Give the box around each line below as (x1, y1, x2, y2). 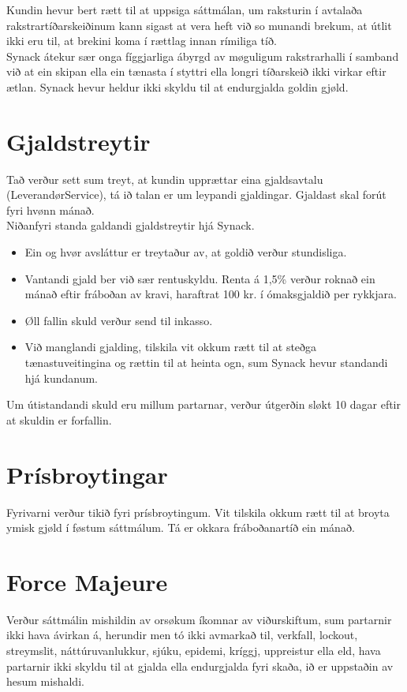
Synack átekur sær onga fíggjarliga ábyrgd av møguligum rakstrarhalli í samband (6, 47, 399, 64)
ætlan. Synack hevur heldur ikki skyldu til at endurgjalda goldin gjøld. (6, 78, 349, 95)
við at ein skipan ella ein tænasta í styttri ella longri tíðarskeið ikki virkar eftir (6, 63, 386, 80)
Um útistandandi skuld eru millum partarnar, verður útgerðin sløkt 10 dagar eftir (6, 396, 401, 413)
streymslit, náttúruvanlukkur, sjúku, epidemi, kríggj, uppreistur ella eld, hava (6, 642, 381, 659)
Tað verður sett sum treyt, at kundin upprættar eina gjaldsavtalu (6, 170, 323, 187)
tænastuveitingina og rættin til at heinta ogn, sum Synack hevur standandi (24, 354, 388, 371)
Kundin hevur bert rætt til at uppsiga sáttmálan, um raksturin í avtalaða (6, 2, 363, 17)
